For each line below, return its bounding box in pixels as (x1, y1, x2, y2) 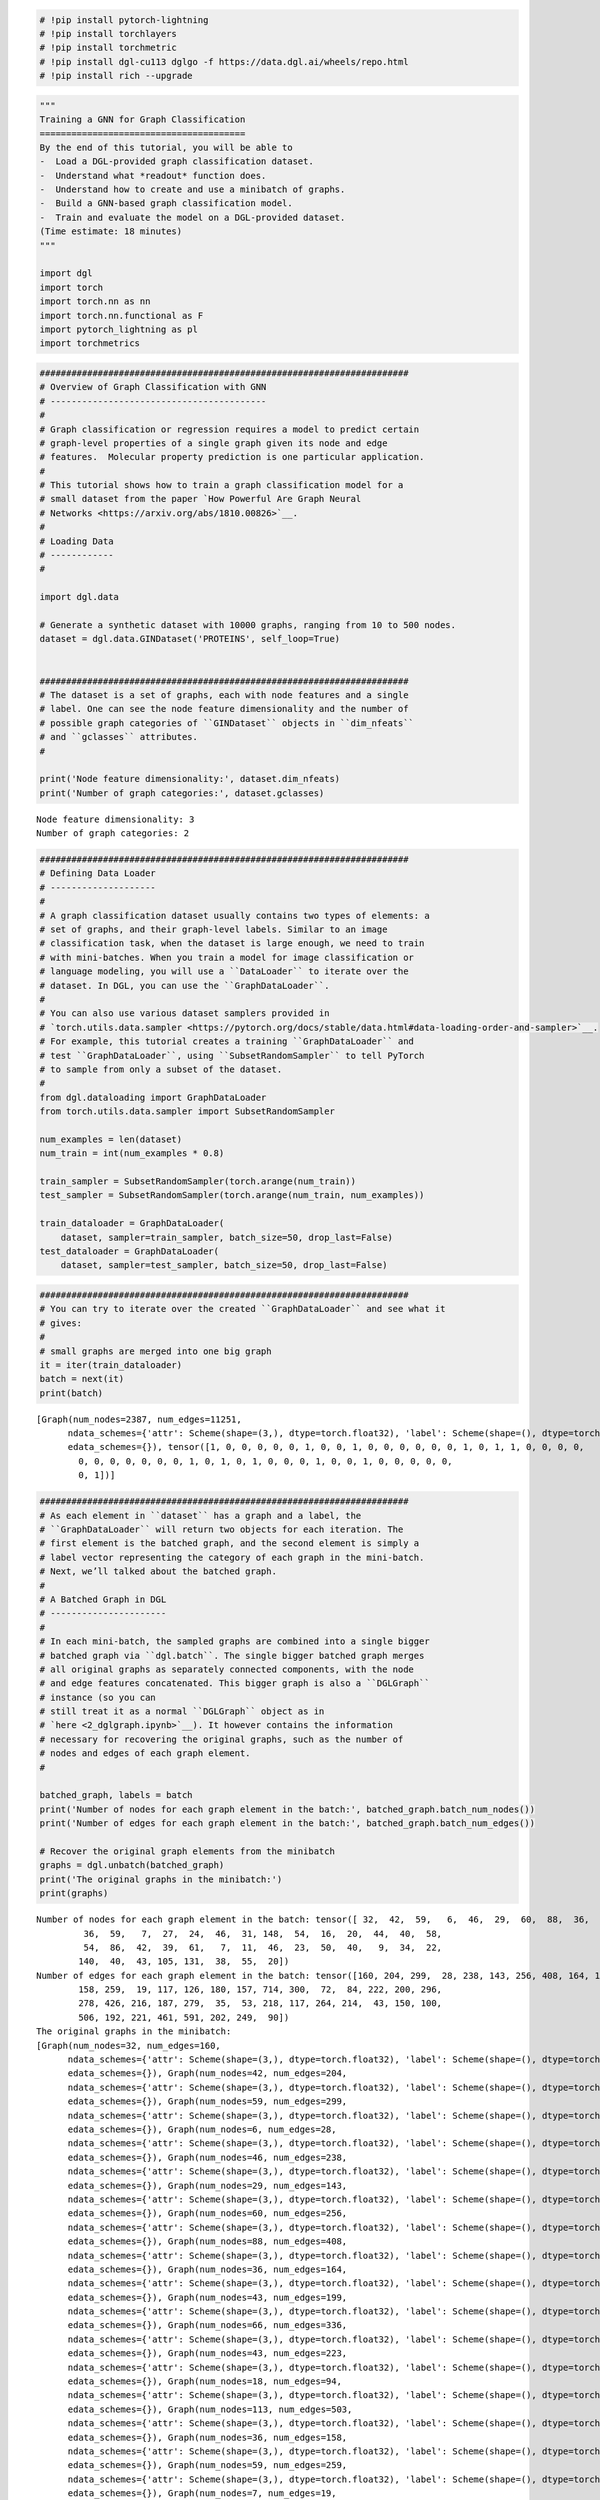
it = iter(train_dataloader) (39, 1359, 183, 1370)
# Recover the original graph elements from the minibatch (39, 1845, 335, 1857)
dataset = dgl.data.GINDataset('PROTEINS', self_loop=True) (39, 633, 341, 645)
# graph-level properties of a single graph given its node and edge (39, 437, 388, 449)
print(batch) (39, 1387, 104, 1399)
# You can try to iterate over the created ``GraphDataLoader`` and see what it (39, 1303, 446, 1315)
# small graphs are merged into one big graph (39, 1345, 272, 1357)
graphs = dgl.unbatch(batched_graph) (39, 1860, 225, 1871)
